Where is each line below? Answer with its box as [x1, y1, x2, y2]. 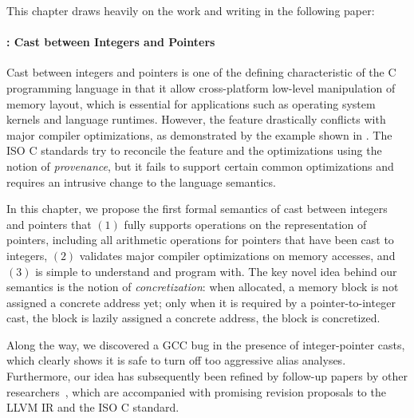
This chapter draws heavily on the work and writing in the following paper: [6, 2, 375, 18]
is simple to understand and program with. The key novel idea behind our [35, 262, 397, 279]
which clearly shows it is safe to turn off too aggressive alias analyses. [6, 352, 346, 369]
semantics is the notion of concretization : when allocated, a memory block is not [6, 278, 399, 295]
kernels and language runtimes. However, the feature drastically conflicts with [6, 111, 386, 128]
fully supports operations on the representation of [124, 215, 367, 232]
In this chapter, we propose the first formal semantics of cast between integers [6, 200, 388, 217]
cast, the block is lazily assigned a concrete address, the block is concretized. [6, 310, 380, 326]
